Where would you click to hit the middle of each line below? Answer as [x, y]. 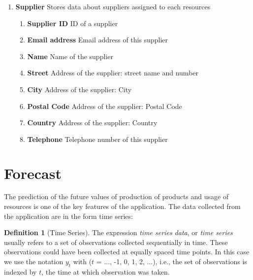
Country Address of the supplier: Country [92, 122]
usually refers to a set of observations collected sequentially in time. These [116, 242]
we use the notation [34, 262]
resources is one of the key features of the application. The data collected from [122, 206]
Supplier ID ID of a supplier [73, 23]
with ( [82, 262]
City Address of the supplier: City [79, 89]
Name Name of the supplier [70, 56]
